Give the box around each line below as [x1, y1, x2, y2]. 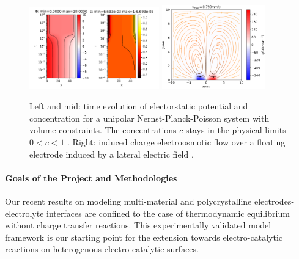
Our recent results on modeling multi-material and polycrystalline [5, 194, 252, 207]
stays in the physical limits [186, 123, 286, 136]
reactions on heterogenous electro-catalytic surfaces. [5, 243, 199, 255]
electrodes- [254, 194, 295, 207]
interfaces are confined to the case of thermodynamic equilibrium [46, 206, 290, 219]
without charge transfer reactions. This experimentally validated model [5, 219, 271, 232]
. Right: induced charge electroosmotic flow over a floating [67, 136, 286, 148]
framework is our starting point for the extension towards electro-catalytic [5, 230, 283, 243]
